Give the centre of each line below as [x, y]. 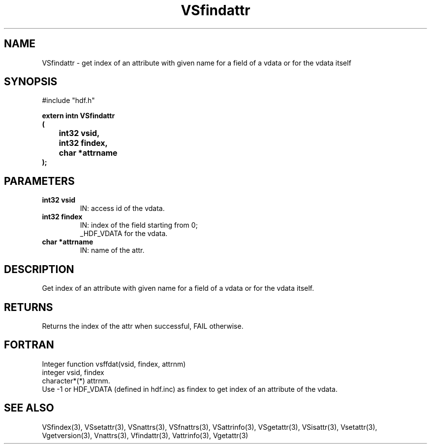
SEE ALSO [29, 408]
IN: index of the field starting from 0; [139, 225]
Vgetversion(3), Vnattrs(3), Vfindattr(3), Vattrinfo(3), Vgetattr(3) [145, 435]
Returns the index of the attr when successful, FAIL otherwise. [143, 326]
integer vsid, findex [73, 372]
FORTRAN [29, 345]
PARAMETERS [39, 181]
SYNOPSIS [31, 82]
